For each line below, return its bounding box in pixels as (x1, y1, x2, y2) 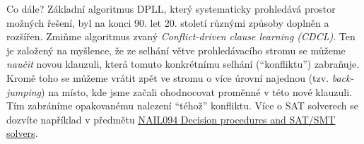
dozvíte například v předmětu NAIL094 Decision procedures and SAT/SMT (6, 112, 336, 126)
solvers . (6, 126, 38, 140)
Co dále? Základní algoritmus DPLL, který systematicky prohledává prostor (6, 1, 336, 16)
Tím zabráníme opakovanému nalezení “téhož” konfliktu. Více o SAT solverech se (6, 98, 358, 113)
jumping (6, 84, 42, 99)
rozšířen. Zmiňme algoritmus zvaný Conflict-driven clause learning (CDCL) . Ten (6, 29, 356, 44)
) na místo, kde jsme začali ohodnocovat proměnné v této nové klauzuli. (41, 84, 353, 99)
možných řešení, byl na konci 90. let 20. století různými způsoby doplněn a (6, 15, 329, 30)
